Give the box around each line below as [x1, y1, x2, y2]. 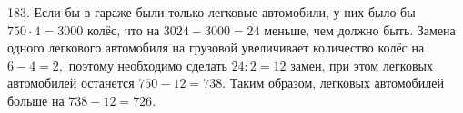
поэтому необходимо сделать [68, 55, 227, 74]
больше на [7, 90, 65, 109]
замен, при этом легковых [290, 55, 433, 74]
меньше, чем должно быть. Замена [264, 20, 456, 39]
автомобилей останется [7, 73, 135, 92]
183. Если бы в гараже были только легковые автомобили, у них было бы [7, 3, 416, 21]
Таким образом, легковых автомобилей [229, 73, 444, 92]
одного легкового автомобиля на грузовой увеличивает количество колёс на [7, 38, 425, 57]
